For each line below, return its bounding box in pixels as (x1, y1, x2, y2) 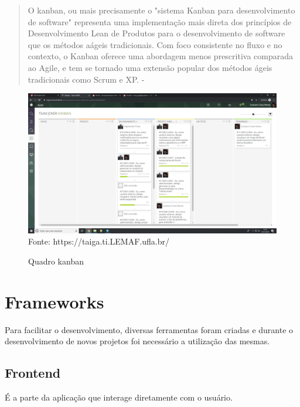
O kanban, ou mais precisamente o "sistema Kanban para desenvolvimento (28, 4, 295, 16)
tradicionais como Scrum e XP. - (28, 73, 145, 85)
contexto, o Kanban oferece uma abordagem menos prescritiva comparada (28, 50, 294, 62)
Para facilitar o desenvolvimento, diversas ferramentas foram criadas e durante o (5, 323, 294, 335)
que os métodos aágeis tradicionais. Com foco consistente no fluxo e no (28, 38, 282, 50)
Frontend (5, 364, 61, 382)
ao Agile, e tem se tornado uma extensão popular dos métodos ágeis (28, 61, 272, 73)
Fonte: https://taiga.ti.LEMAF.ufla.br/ (28, 235, 169, 247)
